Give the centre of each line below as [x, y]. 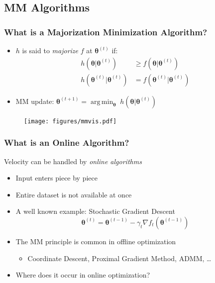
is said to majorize [50, 50]
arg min [102, 102]
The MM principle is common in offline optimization [96, 241]
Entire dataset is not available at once [74, 194]
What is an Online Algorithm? [67, 142]
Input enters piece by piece [57, 178]
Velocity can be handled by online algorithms [73, 161]
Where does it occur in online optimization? [83, 275]
